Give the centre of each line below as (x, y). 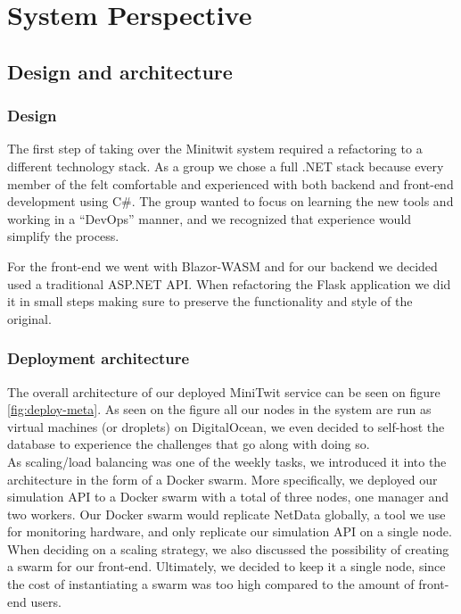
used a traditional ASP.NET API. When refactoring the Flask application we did (229, 283)
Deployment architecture (99, 358)
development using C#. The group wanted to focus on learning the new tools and (230, 201)
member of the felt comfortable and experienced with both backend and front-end (230, 183)
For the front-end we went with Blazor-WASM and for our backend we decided (222, 266)
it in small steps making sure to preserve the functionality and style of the (210, 301)
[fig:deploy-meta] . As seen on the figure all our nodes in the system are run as (219, 409)
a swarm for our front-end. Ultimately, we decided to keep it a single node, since (226, 566)
